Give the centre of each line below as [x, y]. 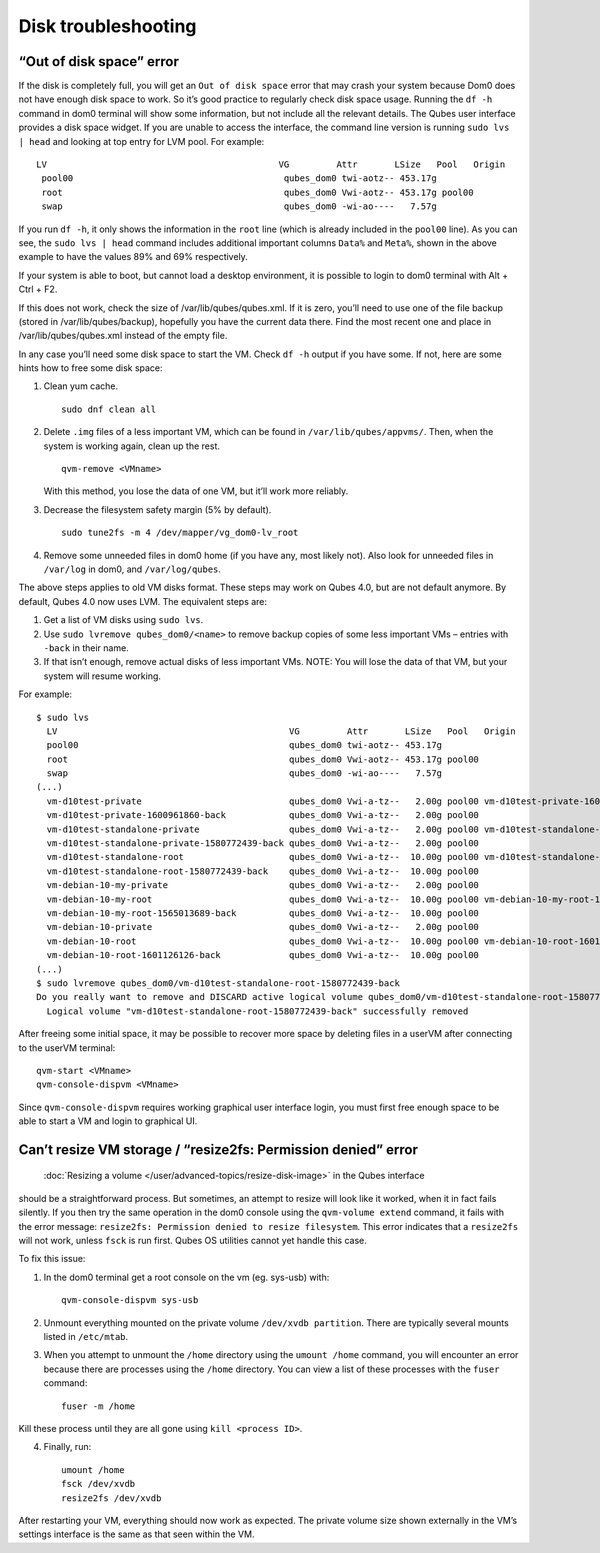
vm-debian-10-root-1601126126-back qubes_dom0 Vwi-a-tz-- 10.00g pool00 [263, 955]
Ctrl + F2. [38, 289]
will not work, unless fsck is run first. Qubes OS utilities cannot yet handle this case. [192, 1241]
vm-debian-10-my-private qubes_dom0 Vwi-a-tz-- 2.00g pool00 [263, 885]
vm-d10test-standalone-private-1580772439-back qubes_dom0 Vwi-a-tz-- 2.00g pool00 [263, 843]
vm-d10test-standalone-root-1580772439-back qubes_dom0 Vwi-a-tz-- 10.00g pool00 [263, 871]
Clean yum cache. [81, 386]
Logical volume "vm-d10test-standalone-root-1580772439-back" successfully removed [257, 1011]
